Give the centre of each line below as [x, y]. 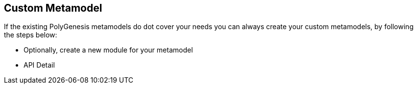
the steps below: [31, 35]
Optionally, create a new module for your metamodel [108, 50]
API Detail [39, 65]
